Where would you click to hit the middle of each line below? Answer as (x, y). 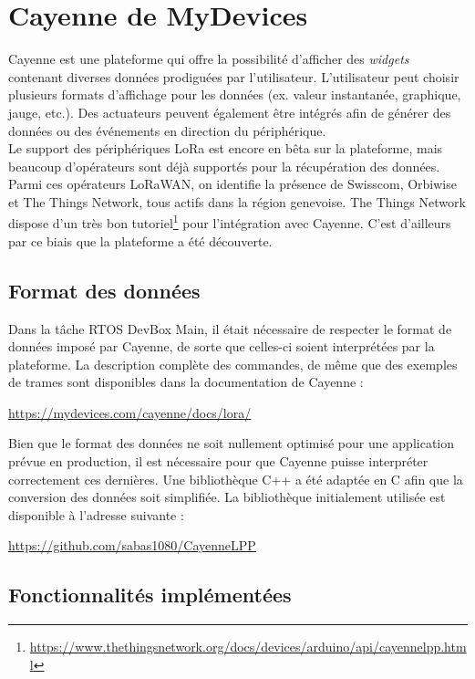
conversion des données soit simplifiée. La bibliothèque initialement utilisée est (227, 497)
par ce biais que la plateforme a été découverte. (140, 240)
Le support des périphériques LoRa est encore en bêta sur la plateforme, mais (226, 148)
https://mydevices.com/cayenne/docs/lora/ (130, 412)
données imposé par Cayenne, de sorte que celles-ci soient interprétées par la (222, 346)
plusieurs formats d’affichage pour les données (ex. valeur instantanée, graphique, (235, 94)
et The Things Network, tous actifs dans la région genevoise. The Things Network (237, 201)
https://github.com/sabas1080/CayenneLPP (132, 545)
